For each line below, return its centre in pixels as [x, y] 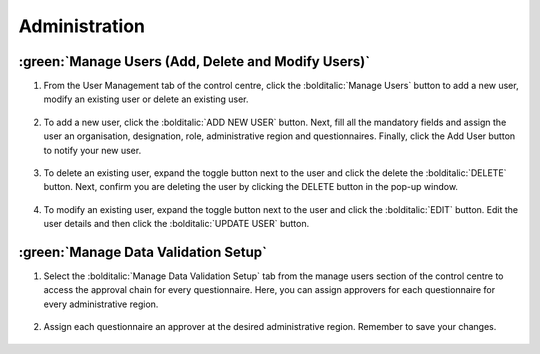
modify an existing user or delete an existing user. [146, 99]
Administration [81, 26]
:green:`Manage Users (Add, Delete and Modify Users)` [194, 61]
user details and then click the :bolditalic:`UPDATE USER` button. [176, 224]
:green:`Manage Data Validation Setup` [142, 252]
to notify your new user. [92, 150]
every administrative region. [101, 304]
